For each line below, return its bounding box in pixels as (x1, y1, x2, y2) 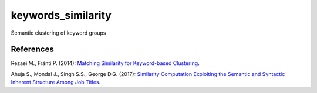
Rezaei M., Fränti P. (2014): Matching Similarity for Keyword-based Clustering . (11, 60, 200, 67)
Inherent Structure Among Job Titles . (11, 79, 101, 86)
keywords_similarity (11, 9, 112, 22)
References (11, 44, 54, 54)
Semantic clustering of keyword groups (11, 29, 106, 36)
